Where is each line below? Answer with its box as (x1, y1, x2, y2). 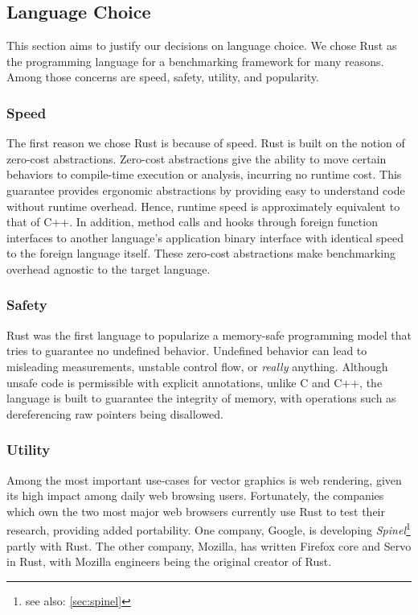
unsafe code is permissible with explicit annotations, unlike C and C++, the (6, 374, 383, 390)
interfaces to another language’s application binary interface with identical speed (6, 229, 404, 246)
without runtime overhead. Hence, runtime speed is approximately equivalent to (6, 197, 400, 214)
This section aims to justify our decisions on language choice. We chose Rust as (6, 37, 397, 54)
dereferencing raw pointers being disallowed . (6, 405, 223, 422)
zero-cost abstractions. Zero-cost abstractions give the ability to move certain (6, 150, 387, 167)
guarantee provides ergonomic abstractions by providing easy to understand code (6, 181, 405, 198)
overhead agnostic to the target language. (6, 260, 211, 277)
